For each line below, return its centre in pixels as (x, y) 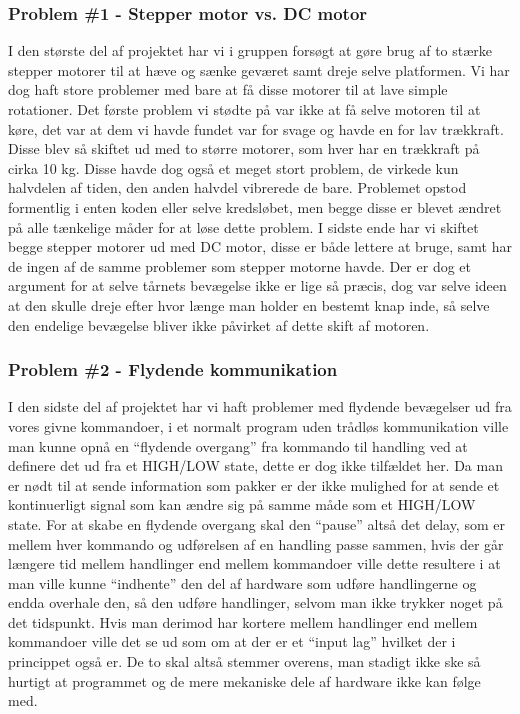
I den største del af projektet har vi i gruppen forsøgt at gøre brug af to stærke (250, 50)
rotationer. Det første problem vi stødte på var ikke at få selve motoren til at (244, 109)
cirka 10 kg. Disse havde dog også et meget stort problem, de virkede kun (233, 167)
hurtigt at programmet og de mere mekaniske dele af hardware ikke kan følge (244, 680)
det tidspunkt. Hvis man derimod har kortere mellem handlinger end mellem (243, 621)
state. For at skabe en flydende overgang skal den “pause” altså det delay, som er (256, 523)
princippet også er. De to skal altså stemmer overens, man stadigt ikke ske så (244, 661)
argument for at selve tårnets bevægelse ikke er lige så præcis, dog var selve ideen (257, 285)
